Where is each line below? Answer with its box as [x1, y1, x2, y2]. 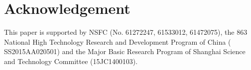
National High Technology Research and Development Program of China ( [4, 36, 231, 47]
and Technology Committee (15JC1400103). [4, 56, 138, 66]
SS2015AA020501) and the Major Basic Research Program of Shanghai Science [4, 46, 246, 57]
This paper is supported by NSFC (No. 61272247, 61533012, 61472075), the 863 [4, 27, 248, 37]
